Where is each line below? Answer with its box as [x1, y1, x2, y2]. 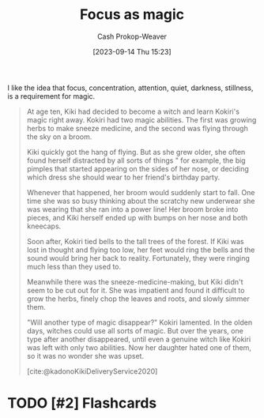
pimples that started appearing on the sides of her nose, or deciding [26, 164, 250, 173]
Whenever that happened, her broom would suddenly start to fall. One [26, 187, 255, 197]
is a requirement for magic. [7, 91, 96, 100]
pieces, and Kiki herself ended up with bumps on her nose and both [26, 213, 248, 222]
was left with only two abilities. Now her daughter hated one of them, [26, 342, 252, 352]
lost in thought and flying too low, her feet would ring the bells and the [26, 245, 255, 254]
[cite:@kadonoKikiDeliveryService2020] [26, 366, 158, 376]
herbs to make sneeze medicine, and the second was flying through [26, 123, 248, 133]
